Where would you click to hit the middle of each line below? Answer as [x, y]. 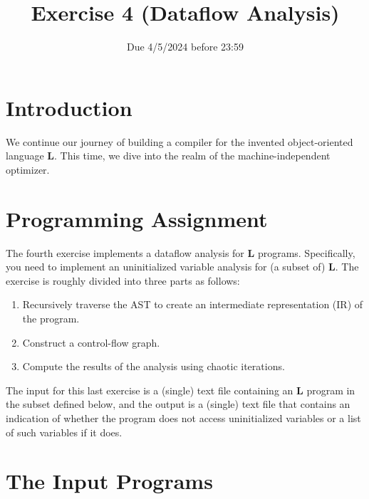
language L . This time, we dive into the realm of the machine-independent [168, 156]
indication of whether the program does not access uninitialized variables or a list [183, 417]
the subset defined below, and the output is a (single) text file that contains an [178, 404]
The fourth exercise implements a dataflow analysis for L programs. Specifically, [181, 252]
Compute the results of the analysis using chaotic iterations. [154, 366]
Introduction [69, 107]
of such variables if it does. [64, 432]
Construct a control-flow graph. [91, 342]
